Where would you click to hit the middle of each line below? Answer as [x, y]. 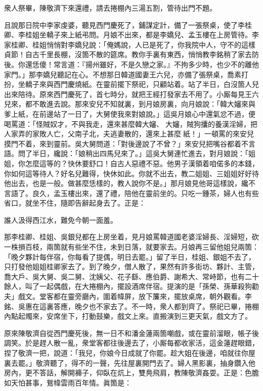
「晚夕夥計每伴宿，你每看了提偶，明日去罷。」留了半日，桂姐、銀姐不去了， [130, 256]
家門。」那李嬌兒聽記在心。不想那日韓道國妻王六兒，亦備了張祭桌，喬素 [123, 74]
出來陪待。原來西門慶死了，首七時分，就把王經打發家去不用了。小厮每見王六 [131, 94]
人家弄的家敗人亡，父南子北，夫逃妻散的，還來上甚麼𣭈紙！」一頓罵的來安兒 [129, 134]
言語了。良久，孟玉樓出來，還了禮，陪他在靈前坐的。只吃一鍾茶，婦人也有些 [131, 193]
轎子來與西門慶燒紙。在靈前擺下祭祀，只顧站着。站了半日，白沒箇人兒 [142, 84]
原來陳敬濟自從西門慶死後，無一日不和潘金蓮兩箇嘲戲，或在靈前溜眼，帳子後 [131, 333]
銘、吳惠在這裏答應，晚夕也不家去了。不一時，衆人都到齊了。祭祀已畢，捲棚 [131, 306]
